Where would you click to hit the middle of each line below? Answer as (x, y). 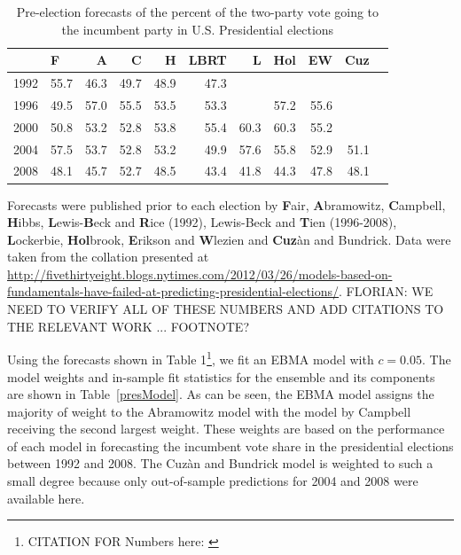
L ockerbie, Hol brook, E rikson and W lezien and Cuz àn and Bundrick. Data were (229, 239)
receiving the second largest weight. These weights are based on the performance (226, 429)
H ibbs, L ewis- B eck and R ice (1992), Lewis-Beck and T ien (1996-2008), (202, 222)
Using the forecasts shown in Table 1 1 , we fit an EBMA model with (191, 358)
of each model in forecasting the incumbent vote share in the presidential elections (230, 446)
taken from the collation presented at (108, 257)
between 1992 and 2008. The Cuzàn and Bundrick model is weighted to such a (220, 463)
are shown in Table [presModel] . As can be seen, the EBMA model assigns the (221, 394)
